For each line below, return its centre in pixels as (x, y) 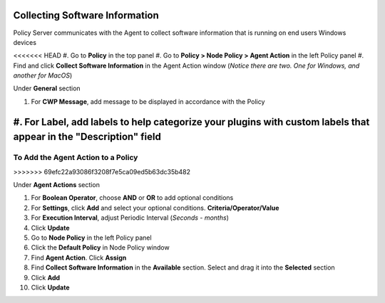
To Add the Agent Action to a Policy (76, 158)
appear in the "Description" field (87, 137)
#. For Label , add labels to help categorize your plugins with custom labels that (191, 122)
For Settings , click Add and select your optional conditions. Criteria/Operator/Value (155, 208)
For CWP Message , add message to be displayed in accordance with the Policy (148, 101)
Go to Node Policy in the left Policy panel (92, 238)
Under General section (47, 88)
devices (25, 42)
